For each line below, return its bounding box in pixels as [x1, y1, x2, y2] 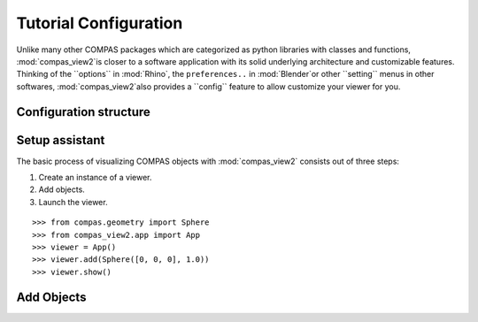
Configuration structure [16, 104, 150, 119]
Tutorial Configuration [16, 13, 183, 33]
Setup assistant [16, 133, 105, 148]
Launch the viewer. [38, 196, 108, 207]
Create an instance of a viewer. [38, 172, 152, 183]
